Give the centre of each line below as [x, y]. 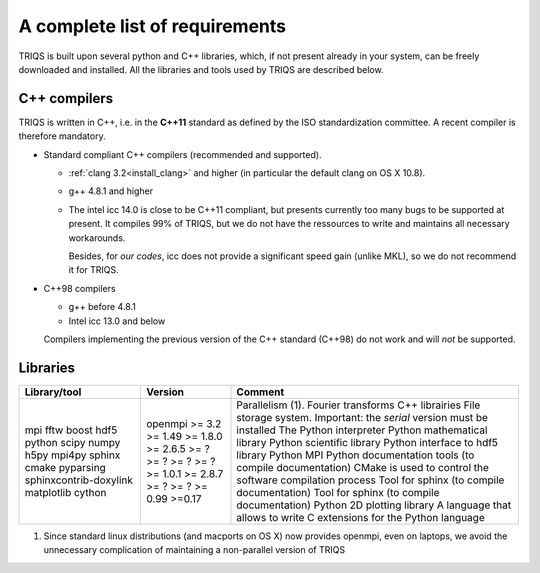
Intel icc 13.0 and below [117, 321]
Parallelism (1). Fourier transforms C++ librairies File [358, 405]
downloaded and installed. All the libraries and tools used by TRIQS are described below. [201, 69]
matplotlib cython [65, 492]
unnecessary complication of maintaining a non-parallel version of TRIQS [194, 550]
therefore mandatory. [62, 136]
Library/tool [53, 392]
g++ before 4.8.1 [102, 307]
